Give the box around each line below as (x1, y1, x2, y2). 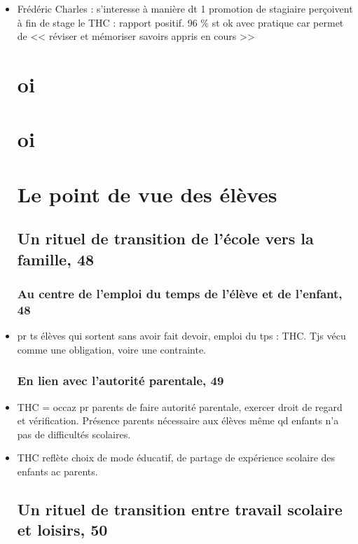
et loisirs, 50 (17, 519, 108, 540)
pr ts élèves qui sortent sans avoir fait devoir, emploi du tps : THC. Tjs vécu (17, 328, 346, 343)
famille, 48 (17, 248, 95, 270)
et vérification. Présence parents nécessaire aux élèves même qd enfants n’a (17, 413, 339, 428)
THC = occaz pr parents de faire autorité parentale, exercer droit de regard (17, 399, 343, 414)
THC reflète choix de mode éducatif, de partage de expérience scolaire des (17, 450, 336, 465)
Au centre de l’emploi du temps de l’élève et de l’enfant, (17, 285, 343, 302)
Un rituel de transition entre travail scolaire (17, 498, 343, 519)
